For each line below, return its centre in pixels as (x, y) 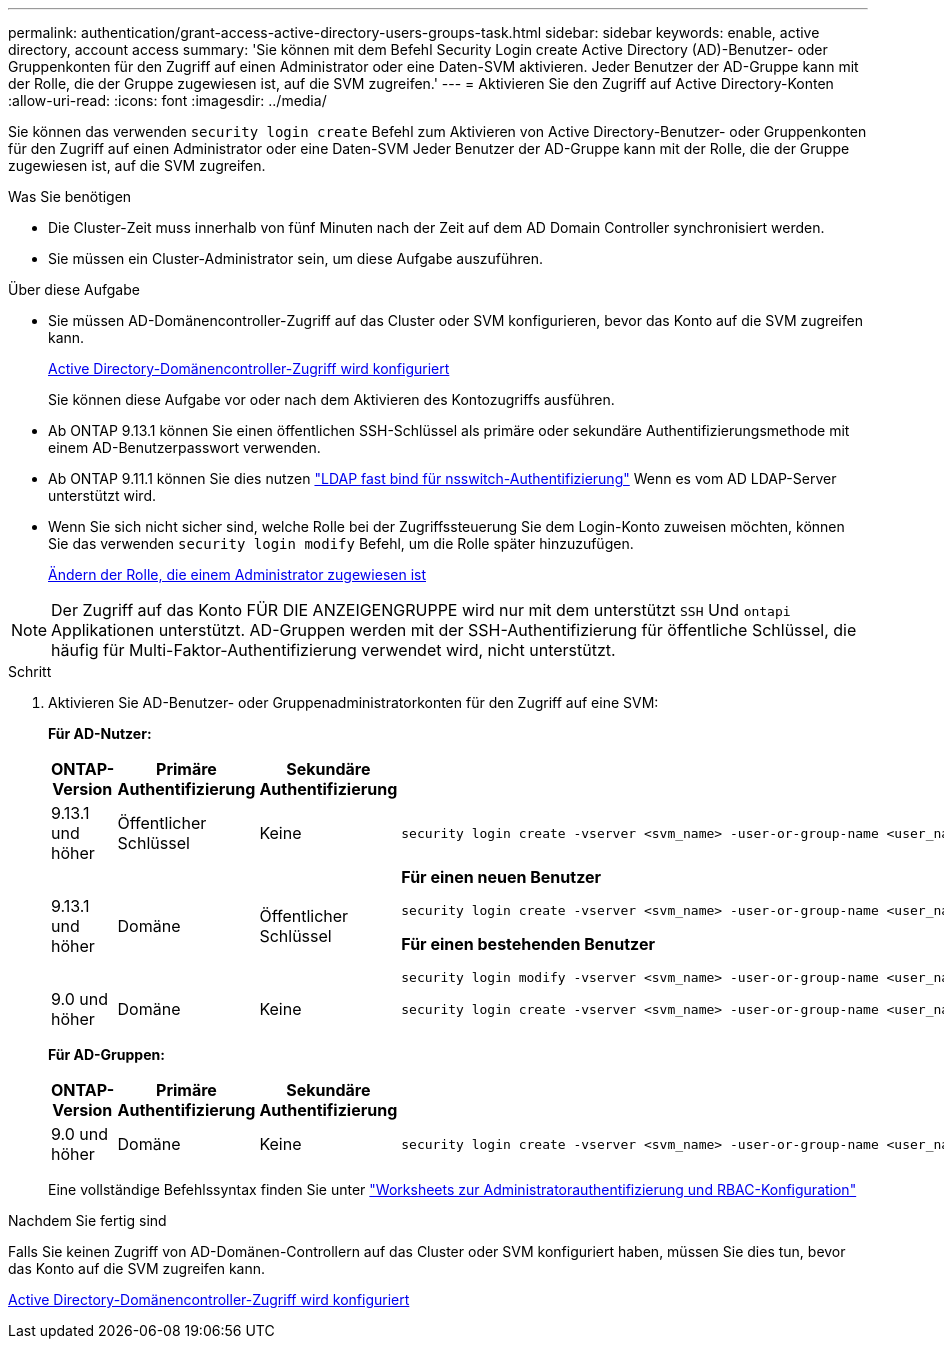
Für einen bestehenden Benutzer (528, 944)
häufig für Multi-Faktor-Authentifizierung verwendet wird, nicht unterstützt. (333, 650)
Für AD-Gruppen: (106, 1054)
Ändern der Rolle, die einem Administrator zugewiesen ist (237, 574)
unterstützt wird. (102, 495)
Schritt (30, 671)
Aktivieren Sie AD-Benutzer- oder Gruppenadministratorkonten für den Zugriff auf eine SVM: (353, 702)
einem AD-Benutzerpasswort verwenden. (184, 447)
